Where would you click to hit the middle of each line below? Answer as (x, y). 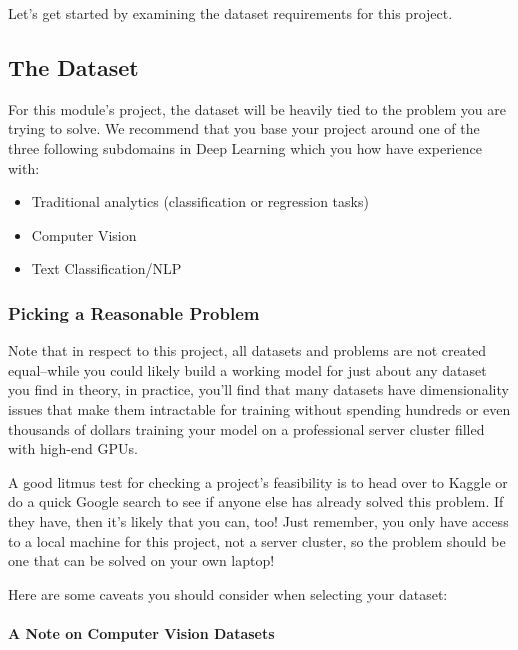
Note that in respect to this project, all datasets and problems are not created (247, 350)
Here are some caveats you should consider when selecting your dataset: (228, 593)
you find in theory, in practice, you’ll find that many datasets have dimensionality (258, 389)
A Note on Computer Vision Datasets (141, 632)
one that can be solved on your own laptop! (141, 560)
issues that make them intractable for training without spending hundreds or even (259, 408)
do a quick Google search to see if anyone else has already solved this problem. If (256, 501)
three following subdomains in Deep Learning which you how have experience (245, 147)
